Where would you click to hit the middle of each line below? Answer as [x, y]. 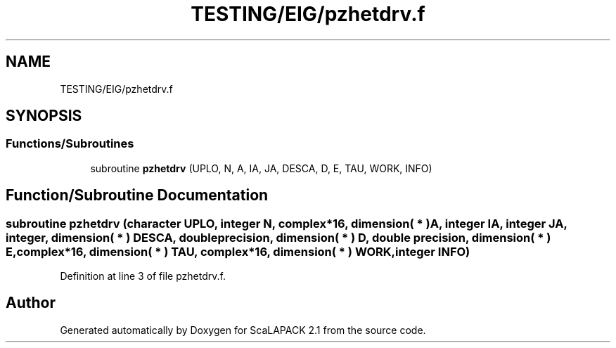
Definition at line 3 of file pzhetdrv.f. [143, 276]
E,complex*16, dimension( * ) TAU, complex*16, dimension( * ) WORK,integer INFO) [238, 251]
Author [31, 303]
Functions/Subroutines [70, 144]
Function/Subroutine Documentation [137, 195]
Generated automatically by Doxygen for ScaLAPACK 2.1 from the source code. [243, 330]
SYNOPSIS [44, 116]
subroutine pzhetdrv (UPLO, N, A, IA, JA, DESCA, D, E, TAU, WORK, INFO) [261, 168]
